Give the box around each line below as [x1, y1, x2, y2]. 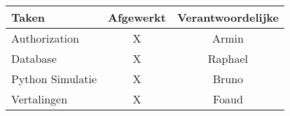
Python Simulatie [11, 71, 97, 87]
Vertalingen [11, 91, 68, 107]
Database [11, 50, 57, 66]
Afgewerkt [108, 9, 166, 25]
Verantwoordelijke [177, 9, 279, 25]
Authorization [11, 30, 79, 46]
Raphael [207, 50, 248, 66]
